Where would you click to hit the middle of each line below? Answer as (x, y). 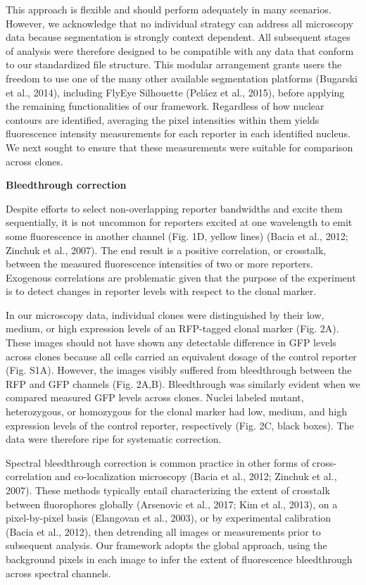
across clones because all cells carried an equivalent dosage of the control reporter (181, 356)
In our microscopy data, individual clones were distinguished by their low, (165, 314)
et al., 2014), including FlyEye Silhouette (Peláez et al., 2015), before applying (175, 92)
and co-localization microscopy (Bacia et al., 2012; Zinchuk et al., (196, 476)
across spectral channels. (58, 573)
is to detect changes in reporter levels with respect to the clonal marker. (161, 291)
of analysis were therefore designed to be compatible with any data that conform (180, 50)
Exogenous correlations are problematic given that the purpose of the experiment (181, 277)
